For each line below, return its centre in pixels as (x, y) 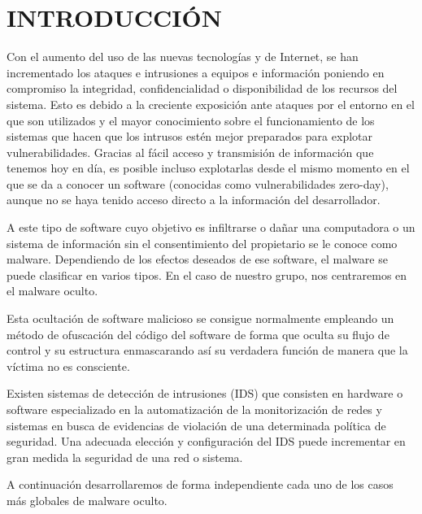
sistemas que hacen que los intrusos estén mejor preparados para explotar (189, 136)
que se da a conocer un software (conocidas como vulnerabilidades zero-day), (198, 183)
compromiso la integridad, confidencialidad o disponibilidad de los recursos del (202, 88)
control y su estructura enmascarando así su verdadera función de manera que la (207, 350)
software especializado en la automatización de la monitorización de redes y (194, 409)
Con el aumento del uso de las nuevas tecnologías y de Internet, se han (183, 57)
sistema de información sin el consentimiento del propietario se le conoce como (202, 243)
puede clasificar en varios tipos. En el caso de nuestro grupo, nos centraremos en (207, 274)
